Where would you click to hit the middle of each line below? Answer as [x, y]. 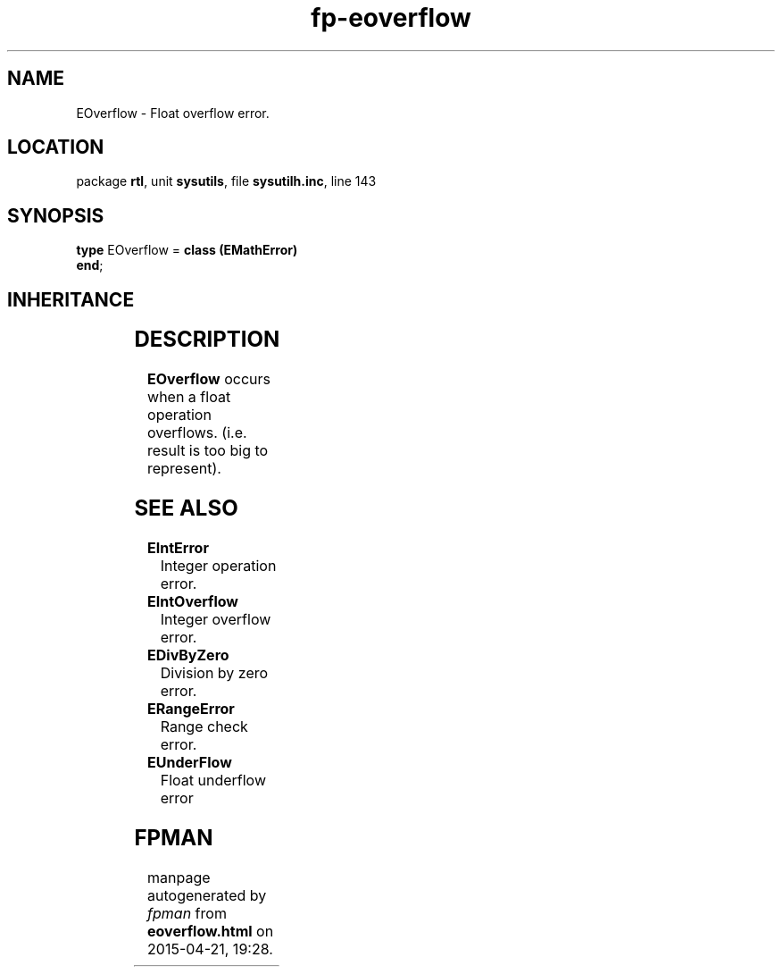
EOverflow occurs [209, 379]
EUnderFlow [190, 762]
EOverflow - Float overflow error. [173, 113]
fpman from [187, 913]
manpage [179, 877]
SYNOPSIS [56, 215]
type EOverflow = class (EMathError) [187, 250]
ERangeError [191, 708]
